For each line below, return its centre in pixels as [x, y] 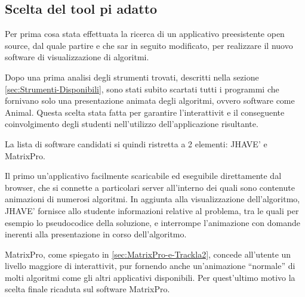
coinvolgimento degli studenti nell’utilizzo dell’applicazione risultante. [132, 124]
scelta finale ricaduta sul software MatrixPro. [87, 289]
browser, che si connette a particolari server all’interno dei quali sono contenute [150, 187]
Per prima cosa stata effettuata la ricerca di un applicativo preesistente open [145, 34]
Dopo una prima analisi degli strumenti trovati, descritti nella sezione [132, 77]
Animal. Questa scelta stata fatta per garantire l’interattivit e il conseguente [145, 112]
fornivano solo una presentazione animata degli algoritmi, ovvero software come [150, 100]
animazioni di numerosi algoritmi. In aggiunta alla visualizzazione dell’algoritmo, [152, 199]
